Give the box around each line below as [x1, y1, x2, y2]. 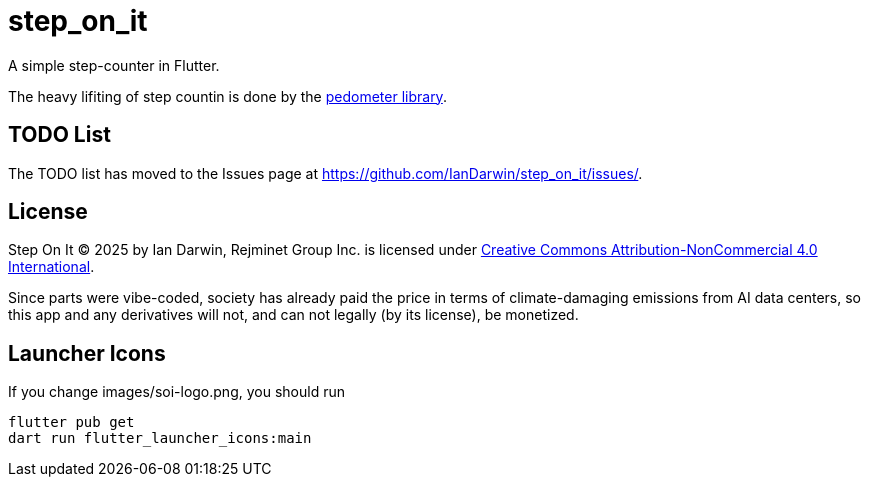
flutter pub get [8, 414, 135, 431]
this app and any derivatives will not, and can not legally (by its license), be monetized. [8, 306, 579, 324]
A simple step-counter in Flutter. [8, 56, 220, 74]
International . [8, 258, 95, 276]
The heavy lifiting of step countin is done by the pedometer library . [8, 87, 447, 105]
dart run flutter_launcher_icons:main [8, 430, 312, 447]
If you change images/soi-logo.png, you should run [8, 383, 345, 401]
